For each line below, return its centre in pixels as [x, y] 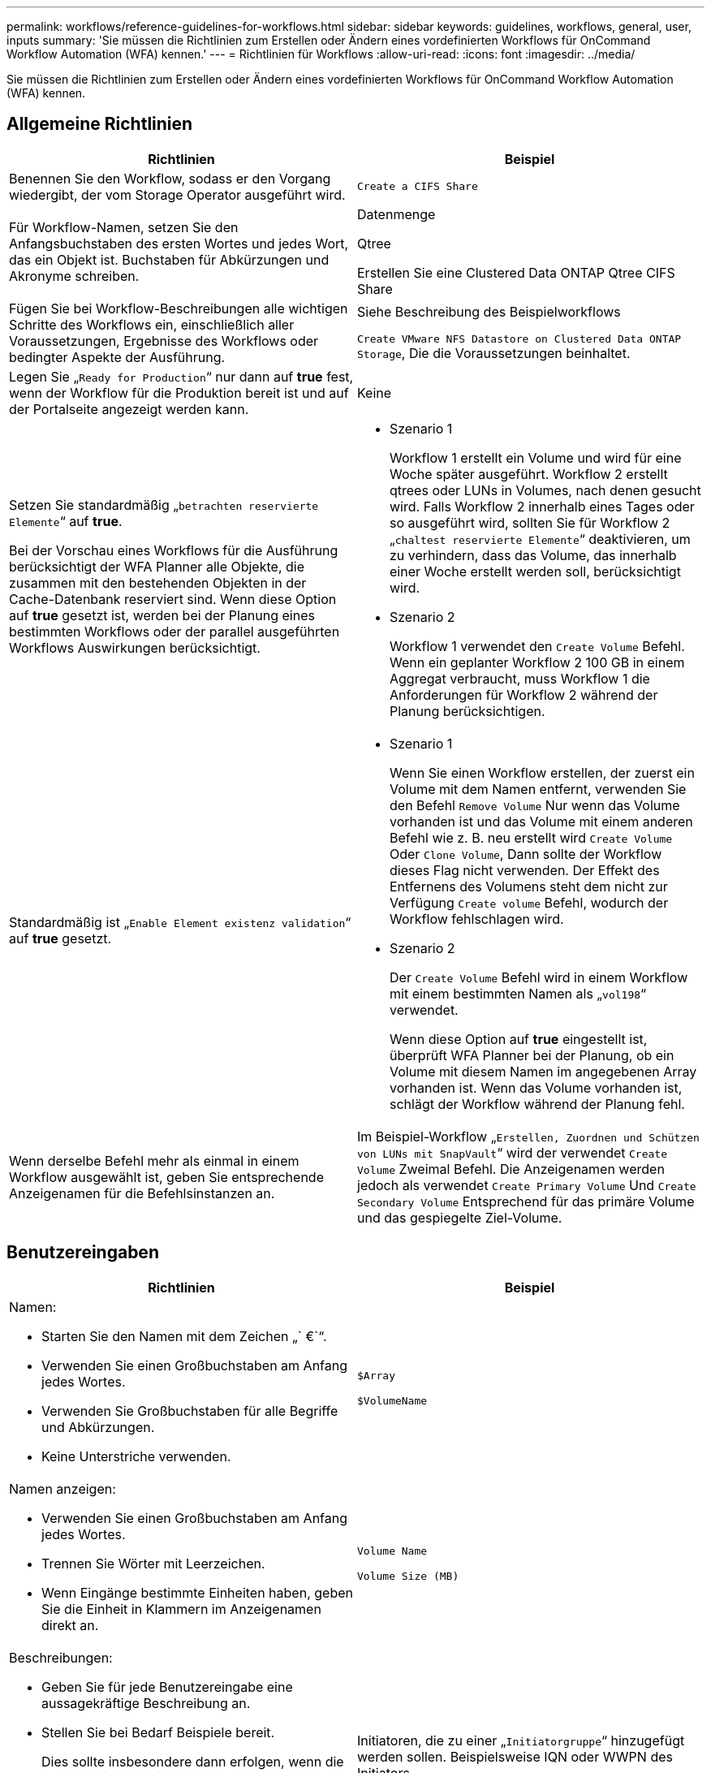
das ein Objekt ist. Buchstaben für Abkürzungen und [169, 259]
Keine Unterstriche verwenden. [136, 1456]
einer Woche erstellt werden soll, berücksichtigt [535, 571]
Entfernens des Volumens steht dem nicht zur [529, 886]
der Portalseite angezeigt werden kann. [129, 409]
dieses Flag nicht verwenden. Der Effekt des [525, 870]
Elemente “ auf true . [66, 521]
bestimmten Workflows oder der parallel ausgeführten [175, 631]
